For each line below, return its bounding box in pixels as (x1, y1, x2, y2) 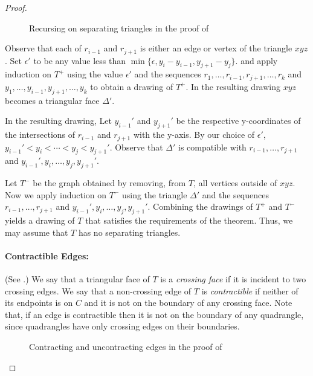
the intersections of (5, 128, 76, 141)
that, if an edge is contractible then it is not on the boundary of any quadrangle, (5, 308, 304, 320)
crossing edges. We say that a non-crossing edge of (5, 284, 192, 297)
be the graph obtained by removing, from (33, 177, 186, 189)
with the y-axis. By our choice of (133, 128, 255, 141)
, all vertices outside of (193, 177, 277, 189)
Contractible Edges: (5, 249, 89, 262)
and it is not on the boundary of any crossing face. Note (84, 296, 292, 309)
